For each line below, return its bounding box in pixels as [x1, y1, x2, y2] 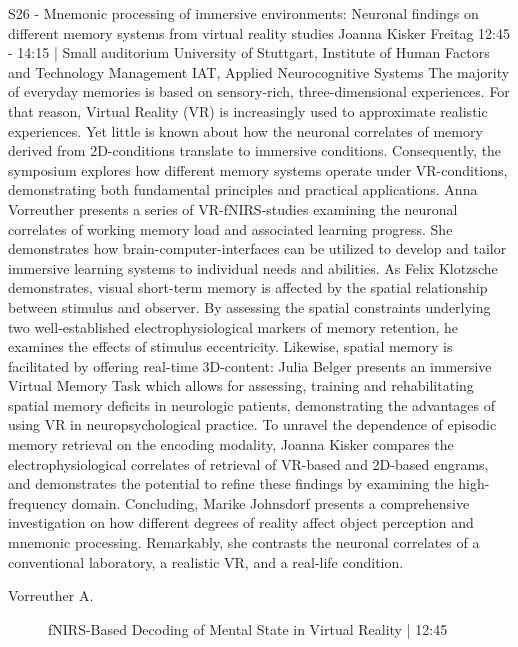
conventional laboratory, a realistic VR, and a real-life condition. [8, 551, 404, 572]
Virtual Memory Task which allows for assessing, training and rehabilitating [8, 375, 474, 396]
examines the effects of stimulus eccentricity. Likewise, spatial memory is [8, 336, 453, 357]
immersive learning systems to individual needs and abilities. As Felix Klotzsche [8, 257, 498, 278]
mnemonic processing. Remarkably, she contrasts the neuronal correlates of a [8, 532, 480, 553]
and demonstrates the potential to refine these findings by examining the [8, 473, 454, 494]
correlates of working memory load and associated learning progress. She [8, 218, 453, 239]
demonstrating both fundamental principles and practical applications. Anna [8, 179, 478, 200]
